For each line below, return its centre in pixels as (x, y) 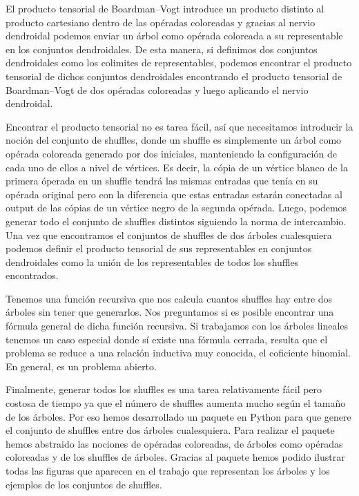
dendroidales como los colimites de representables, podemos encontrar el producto (179, 63)
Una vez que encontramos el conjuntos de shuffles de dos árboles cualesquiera (169, 235)
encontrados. (32, 275)
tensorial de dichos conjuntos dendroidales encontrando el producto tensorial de (174, 76)
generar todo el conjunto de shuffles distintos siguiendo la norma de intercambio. (176, 221)
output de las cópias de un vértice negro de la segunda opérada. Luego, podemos (176, 208)
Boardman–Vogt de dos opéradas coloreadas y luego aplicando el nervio (157, 89)
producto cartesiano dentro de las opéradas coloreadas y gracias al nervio (161, 22)
